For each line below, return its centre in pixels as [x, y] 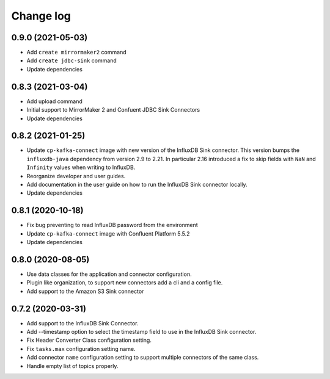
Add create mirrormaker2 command [76, 52]
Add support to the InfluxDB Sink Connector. [82, 323]
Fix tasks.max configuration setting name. [81, 348]
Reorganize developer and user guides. [76, 176]
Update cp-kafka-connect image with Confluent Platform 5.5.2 [108, 233]
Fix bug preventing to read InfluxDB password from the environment [112, 225]
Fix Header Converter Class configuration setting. [89, 340]
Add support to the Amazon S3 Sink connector [85, 291]
